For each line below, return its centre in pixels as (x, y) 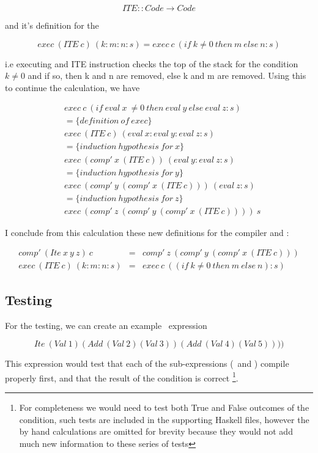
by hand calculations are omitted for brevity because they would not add (156, 431)
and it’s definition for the (52, 25)
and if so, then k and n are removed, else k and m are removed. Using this (167, 75)
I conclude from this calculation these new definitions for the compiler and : (147, 232)
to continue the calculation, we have (72, 87)
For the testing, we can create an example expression (106, 325)
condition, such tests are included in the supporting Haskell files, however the (164, 419)
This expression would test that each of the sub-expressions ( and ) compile (147, 363)
